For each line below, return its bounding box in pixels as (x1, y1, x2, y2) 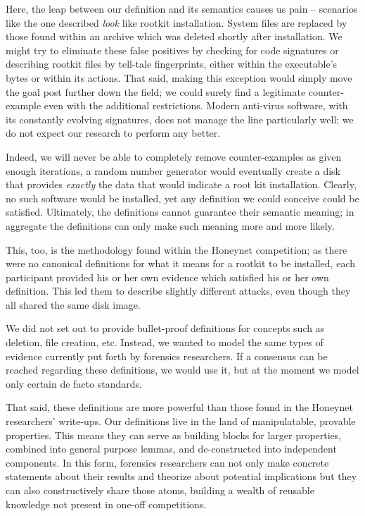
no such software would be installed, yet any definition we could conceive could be (6, 190, 359, 205)
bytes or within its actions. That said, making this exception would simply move (6, 70, 352, 85)
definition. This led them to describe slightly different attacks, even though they (6, 283, 351, 298)
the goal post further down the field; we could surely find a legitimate (6, 84, 306, 99)
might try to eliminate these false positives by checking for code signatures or (6, 42, 339, 57)
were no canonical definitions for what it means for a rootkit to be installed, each (6, 256, 355, 271)
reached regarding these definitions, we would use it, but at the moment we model (6, 362, 359, 377)
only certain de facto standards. (6, 376, 142, 391)
